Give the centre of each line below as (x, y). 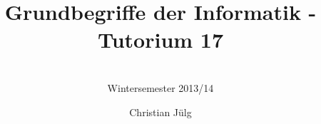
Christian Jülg (160, 112)
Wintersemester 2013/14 (160, 87)
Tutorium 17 (160, 40)
